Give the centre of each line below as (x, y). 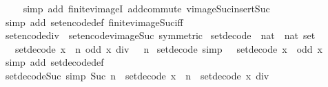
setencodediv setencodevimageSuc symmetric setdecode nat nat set (160, 35)
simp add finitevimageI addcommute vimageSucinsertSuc (146, 8)
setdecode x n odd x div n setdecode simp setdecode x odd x (168, 48)
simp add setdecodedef (54, 62)
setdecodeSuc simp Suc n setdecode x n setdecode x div (137, 75)
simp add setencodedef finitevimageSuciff (94, 22)
